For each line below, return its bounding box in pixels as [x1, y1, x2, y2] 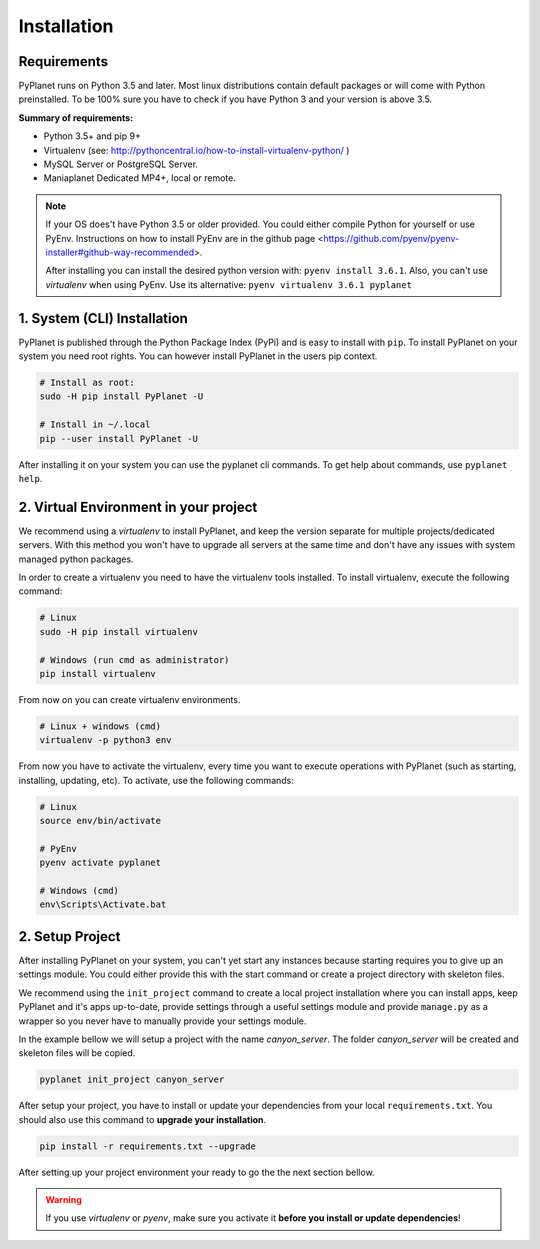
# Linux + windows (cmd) [39, 720, 162, 732]
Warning [45, 1194, 82, 1205]
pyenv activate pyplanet [39, 857, 162, 869]
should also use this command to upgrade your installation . [18, 1113, 267, 1125]
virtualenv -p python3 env [39, 735, 172, 746]
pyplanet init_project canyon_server [39, 1074, 225, 1085]
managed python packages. [18, 553, 134, 565]
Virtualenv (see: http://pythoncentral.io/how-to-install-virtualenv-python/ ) [43, 144, 350, 156]
